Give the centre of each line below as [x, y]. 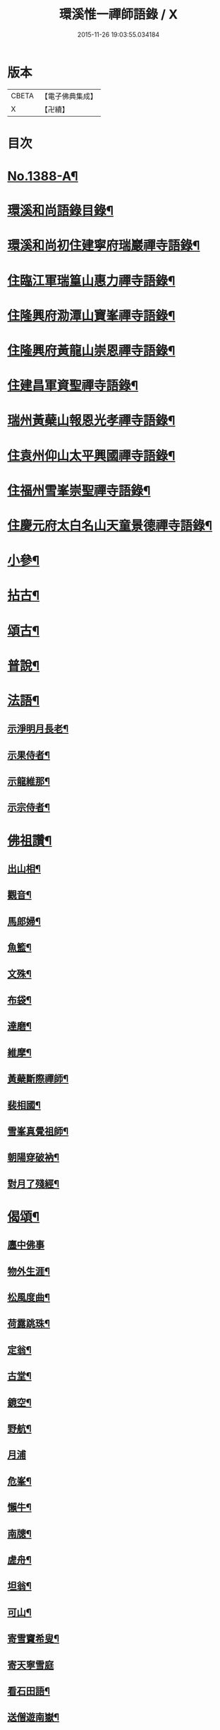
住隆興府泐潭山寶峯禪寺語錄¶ [91, 316]
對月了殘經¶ [33, 1184]
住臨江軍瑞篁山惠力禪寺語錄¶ [91, 281]
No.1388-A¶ [43, 176]
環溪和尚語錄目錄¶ [61, 211]
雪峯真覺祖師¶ [38, 1131]
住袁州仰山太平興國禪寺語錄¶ [91, 456]
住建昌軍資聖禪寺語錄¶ [73, 386]
